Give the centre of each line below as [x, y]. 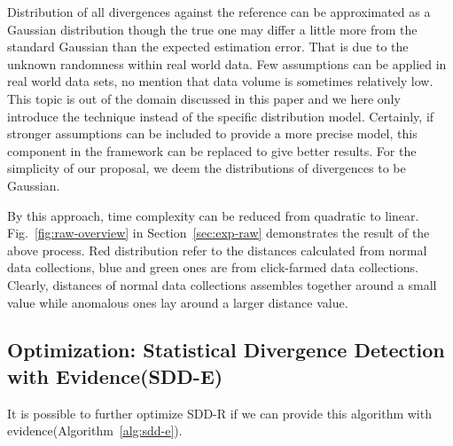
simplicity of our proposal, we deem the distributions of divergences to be [207, 168]
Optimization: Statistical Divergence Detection [226, 350]
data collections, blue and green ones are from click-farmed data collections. [213, 267]
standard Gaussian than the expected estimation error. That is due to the [208, 47]
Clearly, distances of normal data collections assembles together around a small [222, 284]
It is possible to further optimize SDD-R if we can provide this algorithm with [219, 413]
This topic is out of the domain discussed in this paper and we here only [204, 98]
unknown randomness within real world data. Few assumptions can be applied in [227, 63]
